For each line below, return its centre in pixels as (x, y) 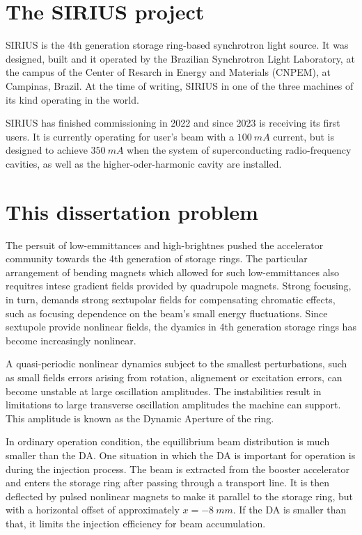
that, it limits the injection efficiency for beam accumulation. (136, 523)
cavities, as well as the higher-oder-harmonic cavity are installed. (144, 163)
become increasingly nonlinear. (71, 340)
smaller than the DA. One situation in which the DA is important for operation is (181, 455)
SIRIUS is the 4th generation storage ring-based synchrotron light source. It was (177, 45)
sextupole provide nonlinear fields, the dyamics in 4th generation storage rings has (181, 327)
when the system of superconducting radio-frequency (239, 150)
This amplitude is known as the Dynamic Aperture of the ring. (140, 418)
